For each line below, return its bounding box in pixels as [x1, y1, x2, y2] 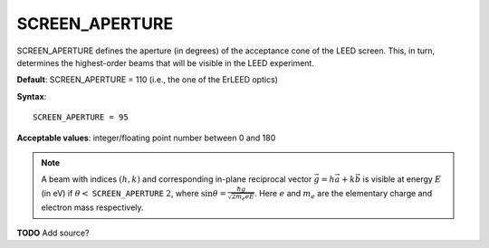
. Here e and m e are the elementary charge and [254, 187, 433, 201]
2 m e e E [231, 193, 255, 203]
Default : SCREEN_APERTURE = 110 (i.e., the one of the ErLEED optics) [16, 74, 278, 85]
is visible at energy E [362, 174, 442, 185]
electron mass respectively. [41, 202, 144, 213]
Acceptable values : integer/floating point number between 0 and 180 [16, 132, 276, 143]
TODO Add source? [16, 227, 90, 238]
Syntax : [16, 91, 47, 101]
